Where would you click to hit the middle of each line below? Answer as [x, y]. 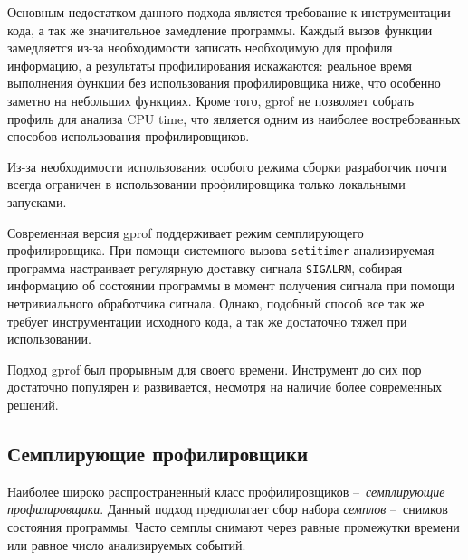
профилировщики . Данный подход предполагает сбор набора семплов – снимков [228, 509]
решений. [33, 404]
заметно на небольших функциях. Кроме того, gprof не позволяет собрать [211, 100]
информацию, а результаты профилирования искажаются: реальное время [210, 65]
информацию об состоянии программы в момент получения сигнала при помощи [231, 285]
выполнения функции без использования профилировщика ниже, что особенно [224, 83]
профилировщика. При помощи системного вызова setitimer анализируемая [221, 250]
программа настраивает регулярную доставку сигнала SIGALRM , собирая [205, 267]
